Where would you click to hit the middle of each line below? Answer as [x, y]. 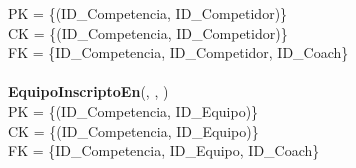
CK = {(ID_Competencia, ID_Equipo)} [133, 130]
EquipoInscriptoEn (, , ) [88, 91]
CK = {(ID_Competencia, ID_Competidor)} [148, 32]
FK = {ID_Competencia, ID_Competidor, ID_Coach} [178, 52]
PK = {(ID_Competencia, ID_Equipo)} [133, 110]
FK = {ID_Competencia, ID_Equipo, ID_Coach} [164, 150]
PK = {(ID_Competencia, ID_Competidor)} [148, 13]
